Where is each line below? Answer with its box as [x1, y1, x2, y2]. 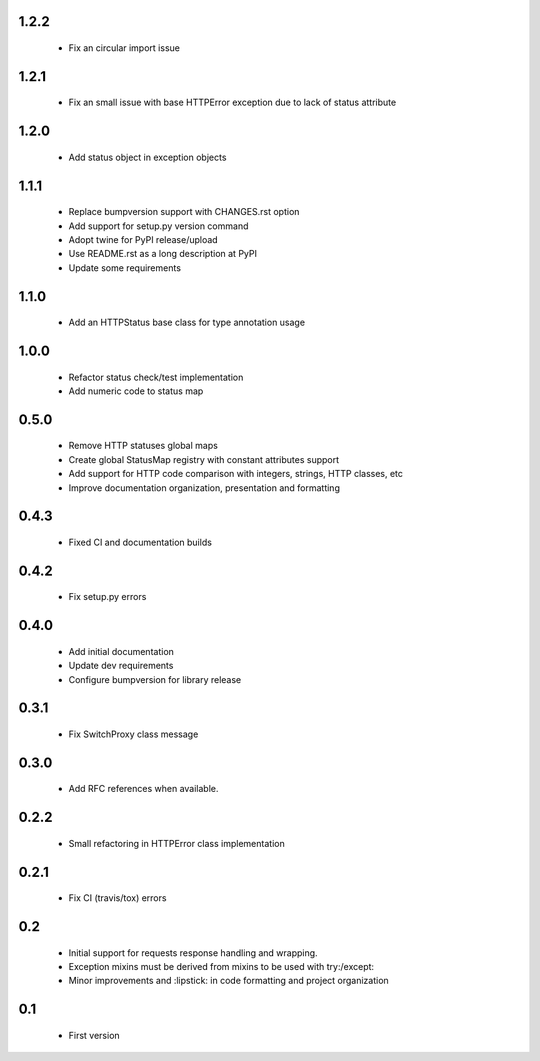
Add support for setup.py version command [68, 220, 249, 232]
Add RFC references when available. [68, 783, 219, 795]
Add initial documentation [68, 645, 175, 657]
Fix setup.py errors [68, 591, 147, 603]
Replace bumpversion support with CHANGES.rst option [68, 206, 300, 218]
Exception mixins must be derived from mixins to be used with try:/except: [68, 961, 375, 972]
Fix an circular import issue [68, 42, 180, 54]
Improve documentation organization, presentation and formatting [68, 481, 340, 494]
